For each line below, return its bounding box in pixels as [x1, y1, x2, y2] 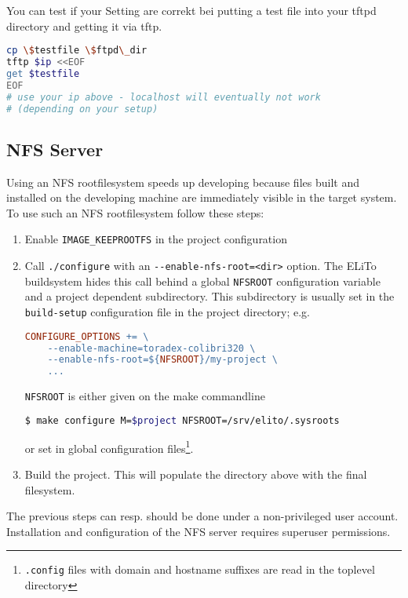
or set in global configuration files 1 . [24, 437, 194, 456]
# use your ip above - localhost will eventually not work [6, 91, 321, 103]
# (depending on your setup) [6, 103, 158, 115]
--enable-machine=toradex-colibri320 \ [47, 342, 256, 354]
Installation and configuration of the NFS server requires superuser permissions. [6, 523, 391, 539]
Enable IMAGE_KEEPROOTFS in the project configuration [24, 231, 287, 247]
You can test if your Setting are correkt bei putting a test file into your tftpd [6, 2, 377, 18]
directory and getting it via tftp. [6, 17, 162, 34]
